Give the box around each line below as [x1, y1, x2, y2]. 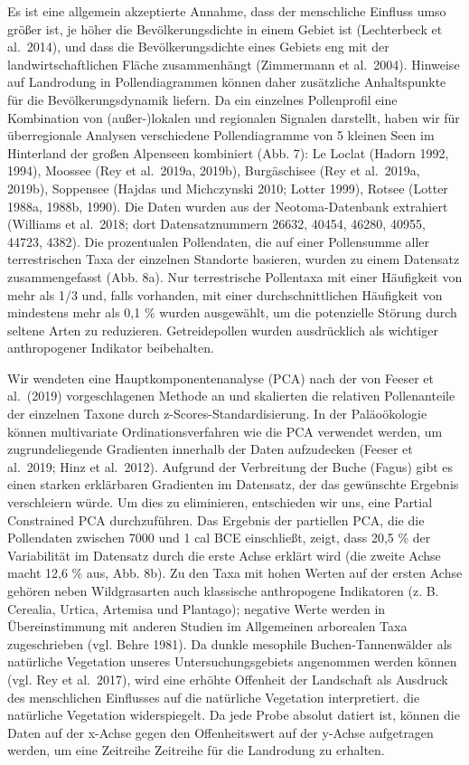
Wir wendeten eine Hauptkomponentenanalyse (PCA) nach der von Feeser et [7, 368, 434, 387]
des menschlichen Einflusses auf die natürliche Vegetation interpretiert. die [7, 687, 420, 706]
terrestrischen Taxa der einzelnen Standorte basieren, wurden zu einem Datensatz [7, 250, 460, 269]
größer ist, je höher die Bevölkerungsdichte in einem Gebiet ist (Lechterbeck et [7, 19, 443, 38]
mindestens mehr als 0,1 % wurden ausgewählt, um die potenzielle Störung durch [7, 303, 457, 322]
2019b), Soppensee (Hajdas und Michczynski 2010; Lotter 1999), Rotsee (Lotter [7, 178, 448, 197]
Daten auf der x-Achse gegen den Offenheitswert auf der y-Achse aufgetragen [7, 722, 434, 741]
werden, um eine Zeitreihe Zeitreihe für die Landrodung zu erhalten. [7, 741, 385, 760]
